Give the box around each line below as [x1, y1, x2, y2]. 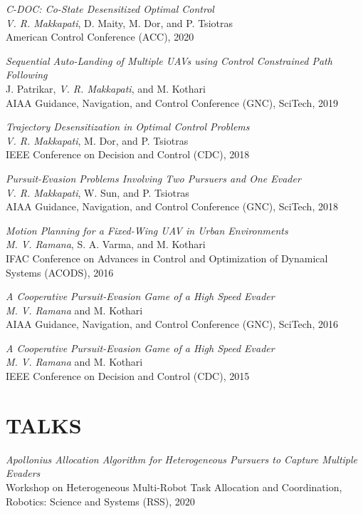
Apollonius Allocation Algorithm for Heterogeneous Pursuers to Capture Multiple [6, 451, 358, 466]
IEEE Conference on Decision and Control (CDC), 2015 [6, 369, 250, 384]
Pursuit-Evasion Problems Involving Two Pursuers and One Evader [6, 170, 301, 185]
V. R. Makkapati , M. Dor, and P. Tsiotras [6, 133, 189, 148]
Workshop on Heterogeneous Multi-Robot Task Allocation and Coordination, [6, 479, 342, 494]
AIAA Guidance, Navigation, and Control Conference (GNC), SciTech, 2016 [6, 317, 338, 331]
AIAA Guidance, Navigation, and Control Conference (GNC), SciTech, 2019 [6, 95, 338, 110]
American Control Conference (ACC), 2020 [6, 29, 194, 44]
